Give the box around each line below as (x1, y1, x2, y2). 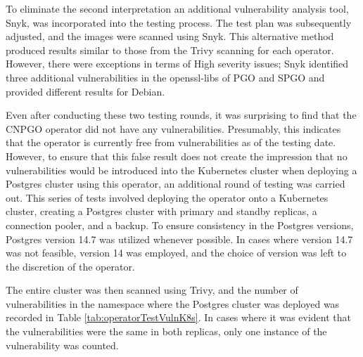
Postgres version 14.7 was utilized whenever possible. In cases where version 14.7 (6, 231, 353, 246)
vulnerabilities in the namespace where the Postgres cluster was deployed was (6, 296, 340, 311)
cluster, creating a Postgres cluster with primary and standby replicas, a (6, 204, 317, 219)
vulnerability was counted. (6, 337, 119, 352)
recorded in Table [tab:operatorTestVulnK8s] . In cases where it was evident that (6, 310, 351, 325)
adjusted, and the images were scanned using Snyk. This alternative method (6, 29, 334, 44)
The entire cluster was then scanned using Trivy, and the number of (6, 283, 298, 297)
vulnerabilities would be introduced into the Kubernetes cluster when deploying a (6, 162, 357, 177)
